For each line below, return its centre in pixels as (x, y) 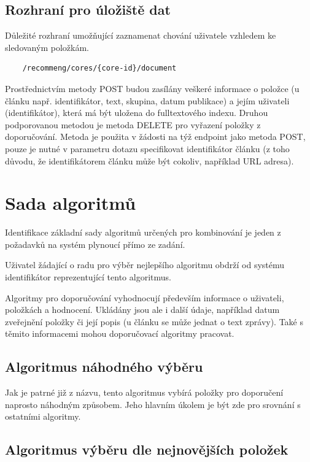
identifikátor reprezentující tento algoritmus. (88, 277)
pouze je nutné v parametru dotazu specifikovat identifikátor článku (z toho (147, 148)
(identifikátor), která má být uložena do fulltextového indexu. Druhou (137, 113)
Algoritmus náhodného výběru (104, 367)
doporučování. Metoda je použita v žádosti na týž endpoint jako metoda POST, (155, 137)
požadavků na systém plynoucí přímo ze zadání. (95, 244)
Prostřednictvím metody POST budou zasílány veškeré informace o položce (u (152, 88)
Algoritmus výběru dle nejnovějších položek (147, 449)
